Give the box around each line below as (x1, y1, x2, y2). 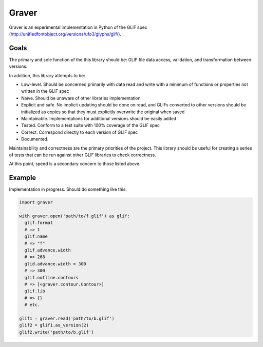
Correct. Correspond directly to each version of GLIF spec (21, 129, 138, 135)
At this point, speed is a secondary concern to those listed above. (9, 161, 141, 167)
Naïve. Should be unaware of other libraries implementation (21, 95, 141, 101)
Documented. (21, 136, 49, 142)
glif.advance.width (24, 247, 71, 253)
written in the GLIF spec (21, 88, 69, 94)
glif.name (24, 234, 48, 239)
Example (9, 174, 36, 182)
